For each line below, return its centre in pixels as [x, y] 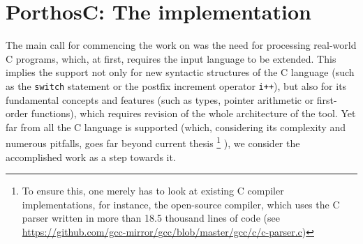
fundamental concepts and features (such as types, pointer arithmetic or [160, 99]
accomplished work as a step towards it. [91, 157]
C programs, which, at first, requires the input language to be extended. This [171, 58]
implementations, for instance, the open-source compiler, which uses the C [181, 204]
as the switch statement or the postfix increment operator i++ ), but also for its [176, 85]
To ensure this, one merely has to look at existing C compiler [153, 191]
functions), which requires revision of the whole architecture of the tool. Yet [193, 113]
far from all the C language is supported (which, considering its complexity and [176, 127]
